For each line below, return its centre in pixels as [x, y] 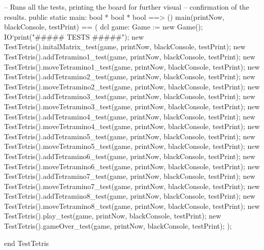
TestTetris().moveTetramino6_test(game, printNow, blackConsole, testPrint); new [132, 166]
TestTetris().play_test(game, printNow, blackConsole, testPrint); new [113, 216]
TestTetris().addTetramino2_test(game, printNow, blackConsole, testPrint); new [130, 76]
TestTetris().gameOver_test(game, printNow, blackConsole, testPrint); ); [118, 226]
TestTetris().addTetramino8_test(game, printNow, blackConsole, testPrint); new [130, 196]
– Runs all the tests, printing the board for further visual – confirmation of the [127, 7]
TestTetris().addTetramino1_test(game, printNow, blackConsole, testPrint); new [130, 56]
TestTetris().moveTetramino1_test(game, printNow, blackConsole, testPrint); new [132, 66]
